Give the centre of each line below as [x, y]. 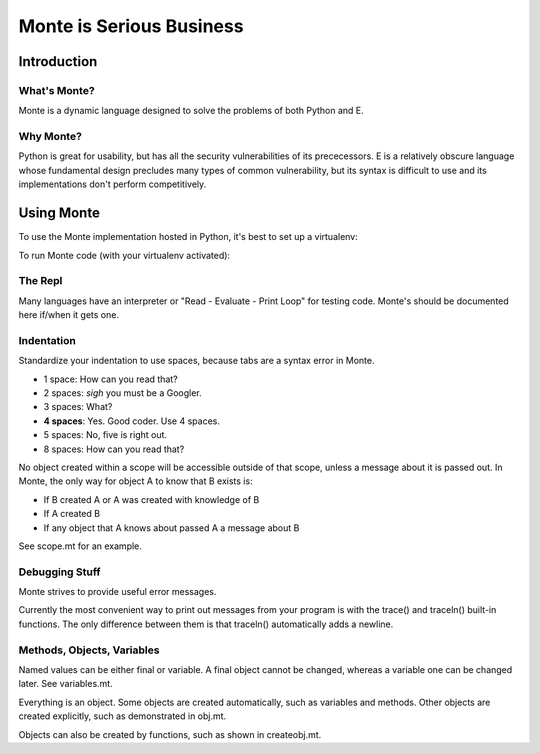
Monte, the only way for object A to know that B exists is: [136, 481]
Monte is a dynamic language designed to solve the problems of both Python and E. [191, 111]
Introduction [58, 61]
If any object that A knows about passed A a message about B [171, 527]
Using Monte [59, 213]
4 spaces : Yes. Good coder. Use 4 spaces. [131, 421]
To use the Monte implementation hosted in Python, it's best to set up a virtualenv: [188, 237]
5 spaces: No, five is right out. [105, 435]
